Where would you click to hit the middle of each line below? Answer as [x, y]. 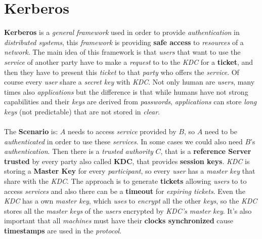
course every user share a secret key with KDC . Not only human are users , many [129, 82]
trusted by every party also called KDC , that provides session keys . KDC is [127, 161]
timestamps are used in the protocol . [63, 230]
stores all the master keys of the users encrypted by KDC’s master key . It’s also [128, 210]
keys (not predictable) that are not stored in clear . [82, 111]
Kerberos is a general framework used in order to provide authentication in [122, 32]
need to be [221, 131]
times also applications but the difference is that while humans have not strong [126, 91]
